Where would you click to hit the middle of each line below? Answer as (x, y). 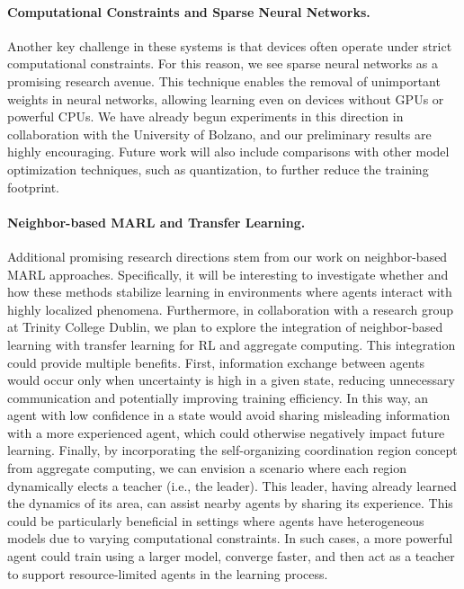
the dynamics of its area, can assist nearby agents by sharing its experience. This (230, 503)
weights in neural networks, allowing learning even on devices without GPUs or (226, 98)
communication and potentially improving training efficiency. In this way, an (218, 397)
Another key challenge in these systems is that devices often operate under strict (230, 45)
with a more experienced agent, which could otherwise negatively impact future (226, 432)
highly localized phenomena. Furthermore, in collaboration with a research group (231, 309)
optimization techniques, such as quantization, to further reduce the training (218, 169)
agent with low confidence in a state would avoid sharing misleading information (229, 415)
